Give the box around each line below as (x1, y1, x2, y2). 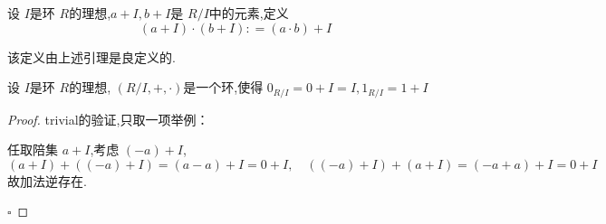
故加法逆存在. (7, 171, 87, 190)
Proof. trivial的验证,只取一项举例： (7, 109, 209, 128)
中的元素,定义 (208, 4, 289, 22)
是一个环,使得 (183, 78, 264, 97)
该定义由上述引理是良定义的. (7, 47, 176, 66)
